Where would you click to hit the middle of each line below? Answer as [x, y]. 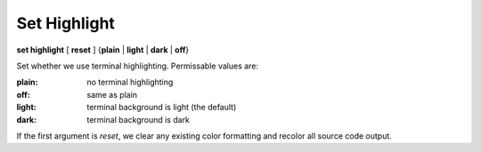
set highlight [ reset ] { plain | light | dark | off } [103, 50]
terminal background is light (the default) [162, 108]
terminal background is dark [139, 119]
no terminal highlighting [130, 82]
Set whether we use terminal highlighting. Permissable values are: [137, 66]
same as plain [112, 94]
